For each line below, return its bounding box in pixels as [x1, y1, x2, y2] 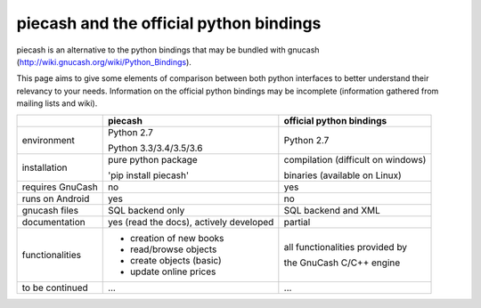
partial [283, 215, 311, 228]
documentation [21, 215, 86, 228]
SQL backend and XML [283, 204, 380, 216]
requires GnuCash [21, 181, 98, 193]
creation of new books [129, 231, 224, 244]
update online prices [129, 265, 216, 278]
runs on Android [21, 192, 90, 205]
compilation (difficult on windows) [283, 153, 427, 166]
